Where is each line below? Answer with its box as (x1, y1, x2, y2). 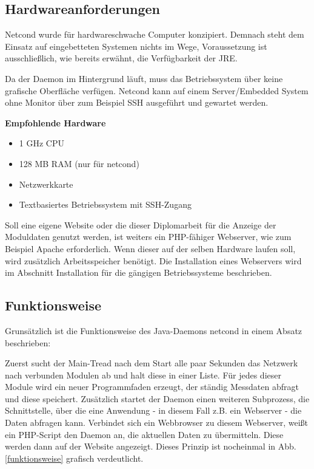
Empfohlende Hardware (5, 116, 106, 129)
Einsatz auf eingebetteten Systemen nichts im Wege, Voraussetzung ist (5, 39, 267, 52)
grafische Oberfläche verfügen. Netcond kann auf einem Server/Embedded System (5, 84, 309, 97)
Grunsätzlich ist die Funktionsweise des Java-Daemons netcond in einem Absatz (5, 324, 302, 337)
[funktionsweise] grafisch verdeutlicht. (5, 451, 144, 464)
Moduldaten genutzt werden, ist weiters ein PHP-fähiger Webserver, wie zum (5, 230, 292, 243)
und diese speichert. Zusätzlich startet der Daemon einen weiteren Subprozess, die (5, 392, 310, 405)
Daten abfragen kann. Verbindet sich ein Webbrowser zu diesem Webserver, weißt (5, 416, 309, 429)
